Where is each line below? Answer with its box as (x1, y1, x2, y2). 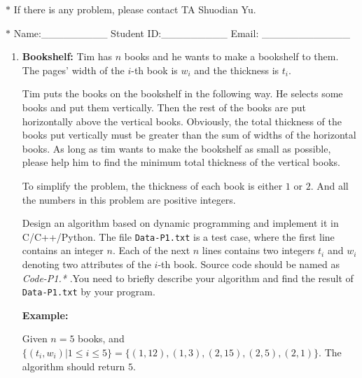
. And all (310, 178, 349, 192)
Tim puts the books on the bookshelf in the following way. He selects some (22, 86, 343, 101)
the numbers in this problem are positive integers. (22, 192, 236, 206)
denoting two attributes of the (22, 256, 151, 271)
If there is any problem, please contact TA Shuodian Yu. (13, 2, 256, 16)
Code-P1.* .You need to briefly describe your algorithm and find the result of (22, 270, 354, 285)
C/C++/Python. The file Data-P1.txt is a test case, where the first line (22, 229, 335, 244)
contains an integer (22, 243, 104, 258)
